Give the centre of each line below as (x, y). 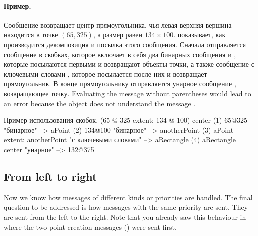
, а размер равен (118, 35)
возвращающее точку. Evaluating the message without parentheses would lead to (128, 93)
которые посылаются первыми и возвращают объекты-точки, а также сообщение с (129, 64)
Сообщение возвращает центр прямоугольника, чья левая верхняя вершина (118, 25)
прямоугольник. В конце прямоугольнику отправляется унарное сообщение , (120, 84)
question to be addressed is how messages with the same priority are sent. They (126, 207)
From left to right (51, 176)
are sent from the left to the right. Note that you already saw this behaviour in (125, 217)
